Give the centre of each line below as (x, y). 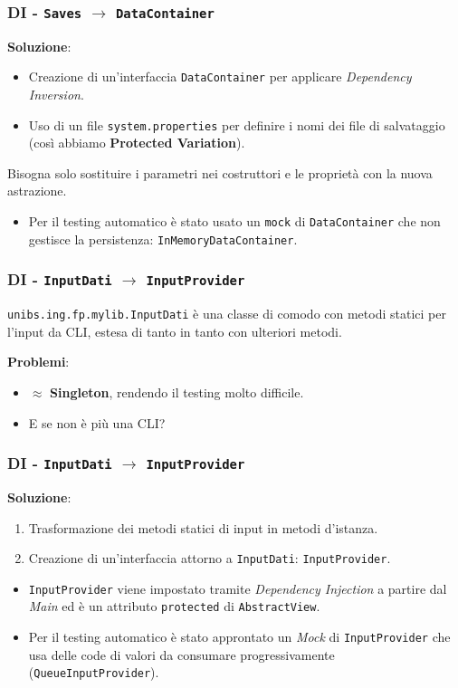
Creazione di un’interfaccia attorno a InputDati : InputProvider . (210, 558)
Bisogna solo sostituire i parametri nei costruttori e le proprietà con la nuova (220, 172)
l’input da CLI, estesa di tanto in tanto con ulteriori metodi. (175, 331)
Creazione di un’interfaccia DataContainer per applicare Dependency (220, 76)
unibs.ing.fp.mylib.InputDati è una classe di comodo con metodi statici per (227, 314)
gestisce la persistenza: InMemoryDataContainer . (163, 239)
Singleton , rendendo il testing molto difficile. (177, 392)
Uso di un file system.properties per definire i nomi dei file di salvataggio (237, 124)
